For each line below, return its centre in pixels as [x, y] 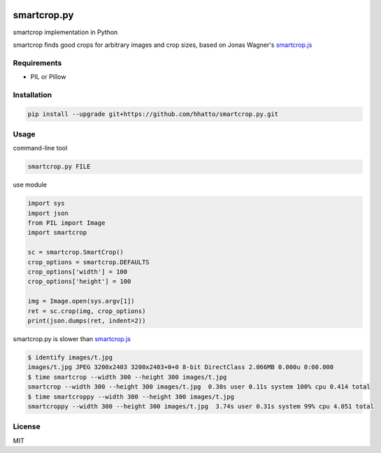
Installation [33, 94]
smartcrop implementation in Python [65, 32]
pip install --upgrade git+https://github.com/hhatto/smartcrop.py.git [153, 114]
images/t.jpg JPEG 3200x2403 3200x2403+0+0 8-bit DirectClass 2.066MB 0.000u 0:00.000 [181, 367]
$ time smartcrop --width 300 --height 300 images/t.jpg [127, 377]
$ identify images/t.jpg [70, 357]
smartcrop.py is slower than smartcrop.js [72, 338]
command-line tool [40, 148]
